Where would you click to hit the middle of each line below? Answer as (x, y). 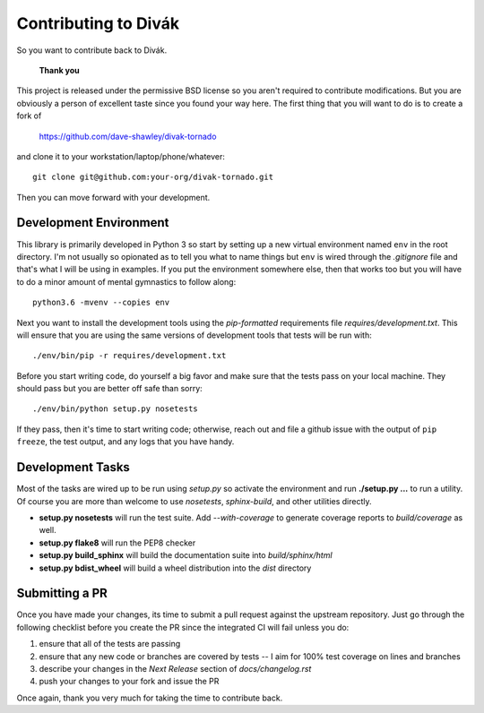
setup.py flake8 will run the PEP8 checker (117, 543)
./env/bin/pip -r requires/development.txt (130, 356)
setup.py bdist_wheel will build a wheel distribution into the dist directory (175, 568)
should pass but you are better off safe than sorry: (110, 389)
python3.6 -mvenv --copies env (101, 303)
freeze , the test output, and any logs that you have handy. (125, 442)
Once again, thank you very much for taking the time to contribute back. (150, 698)
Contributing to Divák (98, 23)
